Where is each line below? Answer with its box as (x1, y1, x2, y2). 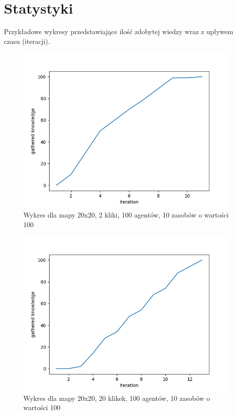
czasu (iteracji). (4, 36, 50, 46)
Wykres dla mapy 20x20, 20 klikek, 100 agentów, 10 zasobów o (23, 393, 210, 403)
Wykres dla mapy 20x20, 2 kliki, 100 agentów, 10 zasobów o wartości (23, 209, 229, 219)
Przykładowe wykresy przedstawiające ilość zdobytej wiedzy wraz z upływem (4, 26, 234, 37)
